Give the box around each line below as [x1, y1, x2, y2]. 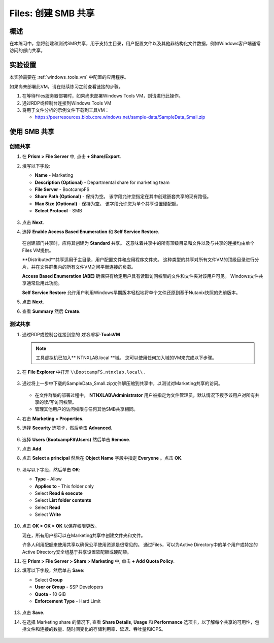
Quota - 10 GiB [35, 591, 66, 597]
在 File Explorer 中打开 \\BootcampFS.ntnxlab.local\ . [22, 369, 146, 375]
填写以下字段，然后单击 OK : [22, 466, 81, 472]
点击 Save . [22, 609, 45, 616]
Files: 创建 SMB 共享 [9, 8, 95, 19]
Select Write [35, 511, 61, 518]
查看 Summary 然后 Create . [22, 308, 81, 314]
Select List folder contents [35, 497, 91, 503]
